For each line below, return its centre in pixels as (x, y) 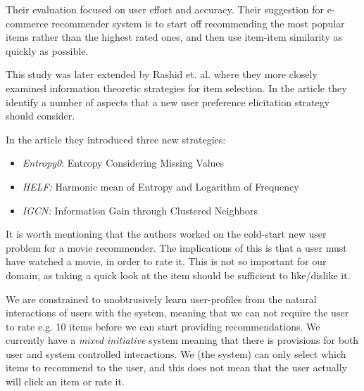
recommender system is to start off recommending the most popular (198, 23)
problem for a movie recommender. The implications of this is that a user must (176, 247)
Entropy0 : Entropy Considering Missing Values (123, 163)
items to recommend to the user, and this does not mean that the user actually (177, 367)
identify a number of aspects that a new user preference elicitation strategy (168, 102)
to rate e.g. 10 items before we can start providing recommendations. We (163, 326)
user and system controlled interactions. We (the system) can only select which (176, 353)
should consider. (40, 116)
